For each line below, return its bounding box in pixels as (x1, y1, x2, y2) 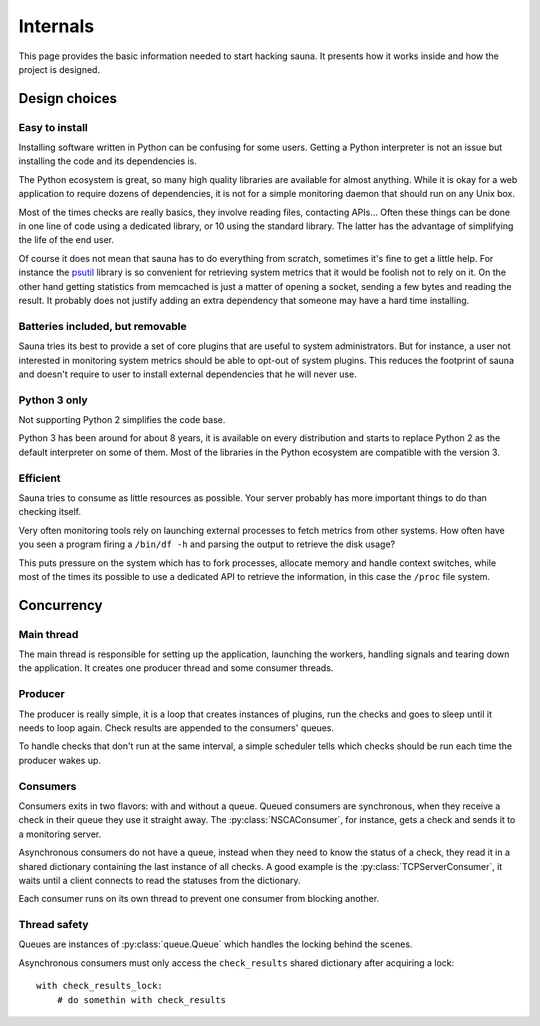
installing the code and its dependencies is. (18, 155, 197, 167)
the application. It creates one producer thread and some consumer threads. (18, 662, 334, 674)
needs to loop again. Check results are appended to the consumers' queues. (18, 722, 335, 734)
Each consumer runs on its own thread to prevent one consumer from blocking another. (18, 893, 380, 905)
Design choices (18, 90, 118, 107)
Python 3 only (18, 393, 89, 407)
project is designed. (18, 63, 100, 75)
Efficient (18, 471, 61, 485)
